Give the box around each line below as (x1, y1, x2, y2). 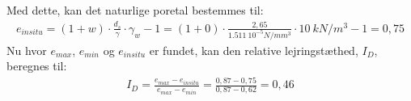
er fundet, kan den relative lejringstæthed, (149, 41, 358, 58)
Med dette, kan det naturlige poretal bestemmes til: (6, 2, 264, 18)
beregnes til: (6, 57, 67, 74)
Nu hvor (6, 41, 47, 58)
